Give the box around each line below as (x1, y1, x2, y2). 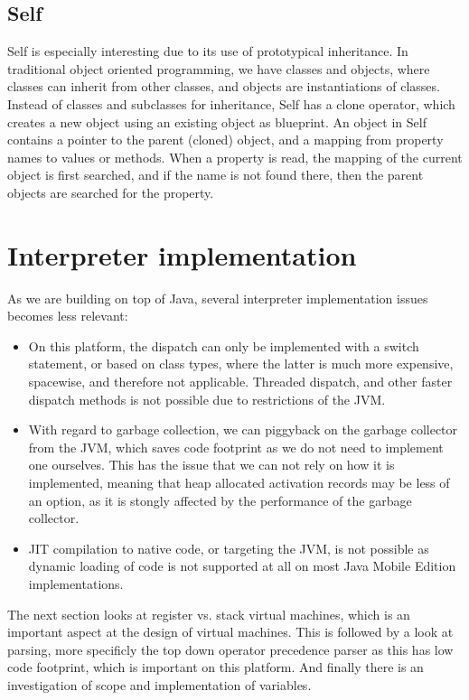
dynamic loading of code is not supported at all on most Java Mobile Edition (28, 556, 456, 575)
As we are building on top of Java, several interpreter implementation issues (7, 288, 428, 307)
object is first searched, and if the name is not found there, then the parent (7, 165, 424, 184)
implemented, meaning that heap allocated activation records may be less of (28, 473, 450, 492)
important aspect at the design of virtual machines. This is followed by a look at (7, 622, 454, 641)
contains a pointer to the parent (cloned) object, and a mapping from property (7, 130, 444, 149)
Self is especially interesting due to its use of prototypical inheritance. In (7, 42, 408, 61)
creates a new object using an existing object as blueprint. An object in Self (7, 112, 427, 131)
